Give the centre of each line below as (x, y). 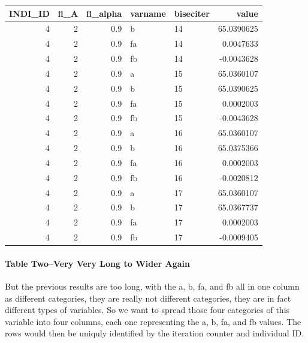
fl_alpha (104, 13)
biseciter (192, 13)
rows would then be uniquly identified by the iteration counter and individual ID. (155, 333)
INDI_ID (29, 13)
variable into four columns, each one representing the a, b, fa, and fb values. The (153, 321)
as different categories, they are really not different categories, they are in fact (148, 298)
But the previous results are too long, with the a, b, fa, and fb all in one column (152, 286)
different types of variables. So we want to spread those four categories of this (147, 310)
